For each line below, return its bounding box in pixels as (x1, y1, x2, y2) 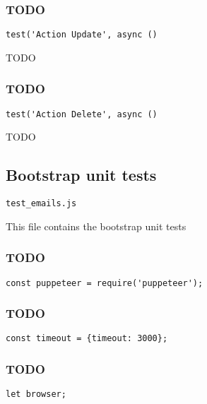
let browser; (6, 389, 66, 400)
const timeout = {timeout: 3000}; (6, 333, 168, 344)
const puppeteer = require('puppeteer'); (6, 278, 203, 288)
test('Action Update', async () (6, 30, 158, 40)
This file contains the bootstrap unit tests (6, 218, 187, 233)
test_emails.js (6, 198, 77, 209)
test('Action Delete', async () (6, 109, 158, 119)
